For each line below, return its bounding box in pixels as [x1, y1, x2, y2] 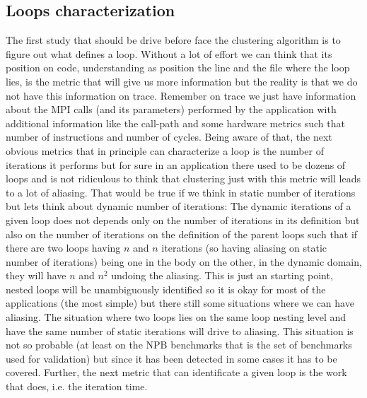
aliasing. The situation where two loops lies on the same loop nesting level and [6, 310, 346, 324]
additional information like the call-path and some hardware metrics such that [6, 115, 345, 130]
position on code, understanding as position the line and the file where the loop [6, 60, 350, 75]
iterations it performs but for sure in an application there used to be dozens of [6, 157, 346, 172]
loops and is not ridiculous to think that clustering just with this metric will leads [6, 171, 361, 186]
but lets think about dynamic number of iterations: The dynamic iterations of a [6, 199, 351, 213]
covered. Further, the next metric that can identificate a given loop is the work [6, 365, 347, 380]
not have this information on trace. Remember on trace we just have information [6, 88, 356, 103]
